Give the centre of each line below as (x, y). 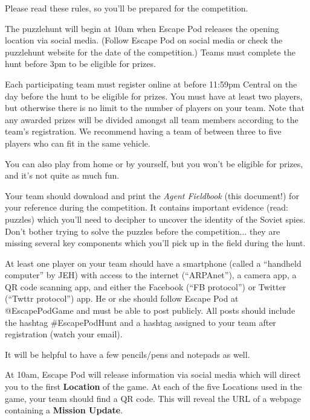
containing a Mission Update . (64, 410)
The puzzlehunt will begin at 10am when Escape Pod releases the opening (142, 28)
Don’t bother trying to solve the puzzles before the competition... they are (143, 231)
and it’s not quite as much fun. (62, 175)
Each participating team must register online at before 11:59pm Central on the (151, 84)
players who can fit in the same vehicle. (78, 143)
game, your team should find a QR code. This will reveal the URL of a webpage (153, 398)
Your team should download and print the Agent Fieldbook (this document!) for (152, 195)
